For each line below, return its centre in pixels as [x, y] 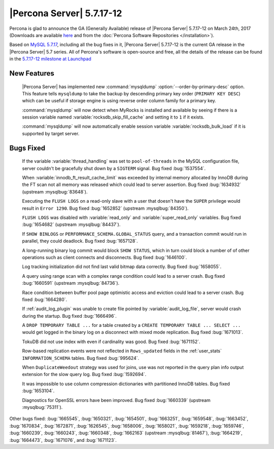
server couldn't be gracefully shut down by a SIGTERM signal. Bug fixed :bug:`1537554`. [114, 168]
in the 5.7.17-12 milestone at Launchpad [50, 59]
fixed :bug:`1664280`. [45, 300]
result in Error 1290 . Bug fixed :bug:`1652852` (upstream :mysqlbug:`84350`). [105, 208]
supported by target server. [51, 133]
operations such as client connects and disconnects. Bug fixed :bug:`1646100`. [105, 257]
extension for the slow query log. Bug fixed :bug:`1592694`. [84, 375]
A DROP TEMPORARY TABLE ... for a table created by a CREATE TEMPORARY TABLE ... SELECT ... [131, 325]
